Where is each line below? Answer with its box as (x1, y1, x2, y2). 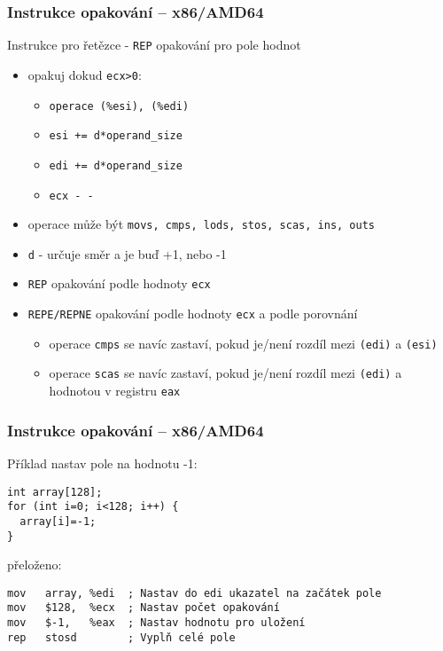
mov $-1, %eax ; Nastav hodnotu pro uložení (7, 616, 306, 630)
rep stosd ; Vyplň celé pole (7, 631, 236, 644)
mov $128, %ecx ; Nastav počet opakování (7, 601, 280, 615)
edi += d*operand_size (49, 159, 183, 172)
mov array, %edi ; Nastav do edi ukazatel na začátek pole (7, 586, 382, 600)
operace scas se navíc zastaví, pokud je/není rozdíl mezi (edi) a (49, 364, 402, 382)
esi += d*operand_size (49, 129, 183, 143)
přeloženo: (7, 555, 62, 574)
